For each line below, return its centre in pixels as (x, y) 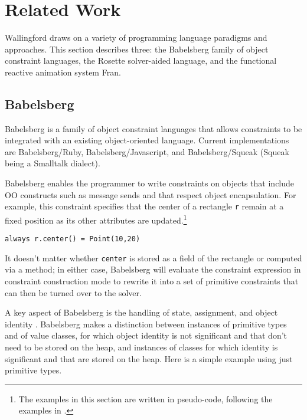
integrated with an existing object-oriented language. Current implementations (147, 140)
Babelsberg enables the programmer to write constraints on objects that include (150, 183)
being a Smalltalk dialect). (53, 163)
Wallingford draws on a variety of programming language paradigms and (136, 37)
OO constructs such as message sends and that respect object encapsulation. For (151, 194)
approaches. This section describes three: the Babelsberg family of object (137, 49)
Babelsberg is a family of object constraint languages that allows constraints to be (153, 128)
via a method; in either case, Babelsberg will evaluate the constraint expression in (153, 269)
